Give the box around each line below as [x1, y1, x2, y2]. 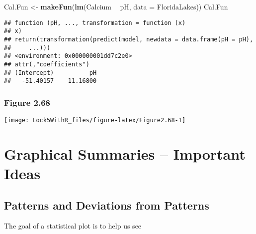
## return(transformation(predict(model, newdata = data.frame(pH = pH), [4, 35, 254, 43]
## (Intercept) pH [4, 69, 97, 76]
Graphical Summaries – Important [4, 143, 246, 164]
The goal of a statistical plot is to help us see [4, 221, 142, 231]
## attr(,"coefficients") [4, 60, 89, 68]
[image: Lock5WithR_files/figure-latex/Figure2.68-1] [4, 117, 186, 124]
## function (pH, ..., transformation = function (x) [4, 19, 186, 26]
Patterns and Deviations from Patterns [4, 197, 209, 213]
